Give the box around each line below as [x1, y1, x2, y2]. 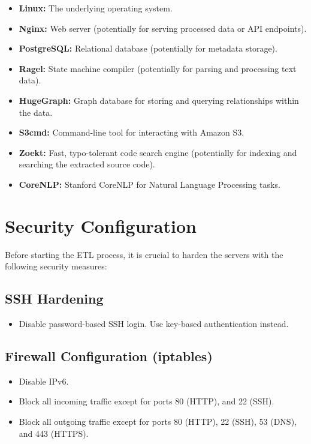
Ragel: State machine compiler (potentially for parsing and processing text [19, 62, 297, 74]
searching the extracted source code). [19, 158, 155, 170]
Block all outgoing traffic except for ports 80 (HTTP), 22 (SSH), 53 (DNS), [19, 415, 297, 428]
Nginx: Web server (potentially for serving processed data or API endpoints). [19, 22, 307, 34]
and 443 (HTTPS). [19, 427, 89, 439]
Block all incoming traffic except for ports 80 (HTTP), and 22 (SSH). [19, 395, 274, 407]
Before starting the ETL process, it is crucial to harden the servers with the [5, 248, 283, 260]
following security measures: [5, 260, 107, 272]
